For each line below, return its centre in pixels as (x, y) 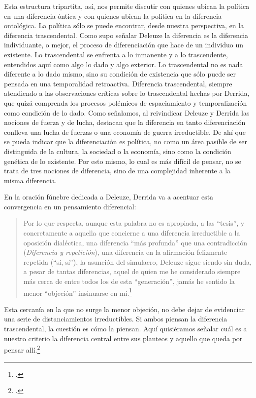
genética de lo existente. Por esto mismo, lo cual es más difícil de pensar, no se (123, 161)
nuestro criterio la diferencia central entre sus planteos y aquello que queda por (123, 338)
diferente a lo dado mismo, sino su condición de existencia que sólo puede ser (120, 74)
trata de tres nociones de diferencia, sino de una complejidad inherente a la (117, 171)
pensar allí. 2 (22, 349)
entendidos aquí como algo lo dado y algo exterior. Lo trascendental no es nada (124, 64)
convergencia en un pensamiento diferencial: (70, 206)
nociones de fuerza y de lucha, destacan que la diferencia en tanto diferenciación (125, 122)
